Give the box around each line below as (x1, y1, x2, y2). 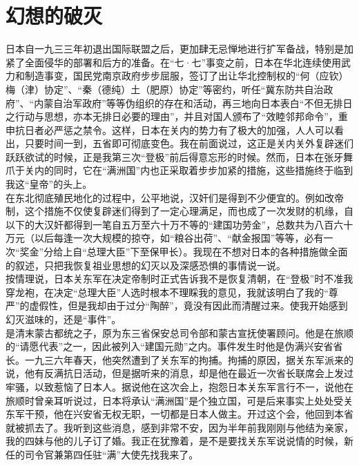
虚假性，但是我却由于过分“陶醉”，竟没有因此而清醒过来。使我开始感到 (29, 298, 348, 313)
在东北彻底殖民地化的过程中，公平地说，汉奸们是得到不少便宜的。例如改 (6, 190, 334, 204)
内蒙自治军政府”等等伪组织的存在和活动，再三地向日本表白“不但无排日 (34, 95, 353, 110)
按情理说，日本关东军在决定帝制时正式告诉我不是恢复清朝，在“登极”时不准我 (6, 271, 353, 286)
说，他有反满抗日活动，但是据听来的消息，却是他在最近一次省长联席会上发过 (6, 366, 353, 380)
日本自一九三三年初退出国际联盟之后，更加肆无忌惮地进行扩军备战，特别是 (6, 41, 344, 56)
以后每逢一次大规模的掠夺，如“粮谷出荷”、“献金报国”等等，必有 (34, 231, 324, 245)
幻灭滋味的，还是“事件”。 (6, 312, 122, 326)
